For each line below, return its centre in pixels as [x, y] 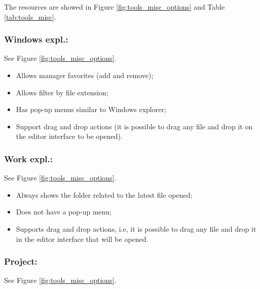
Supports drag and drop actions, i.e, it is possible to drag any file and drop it [136, 228]
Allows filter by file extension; [62, 92]
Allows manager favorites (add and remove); [85, 75]
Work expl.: [28, 158]
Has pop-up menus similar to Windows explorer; [91, 109]
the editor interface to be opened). [69, 136]
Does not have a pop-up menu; [64, 212]
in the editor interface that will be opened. [82, 239]
